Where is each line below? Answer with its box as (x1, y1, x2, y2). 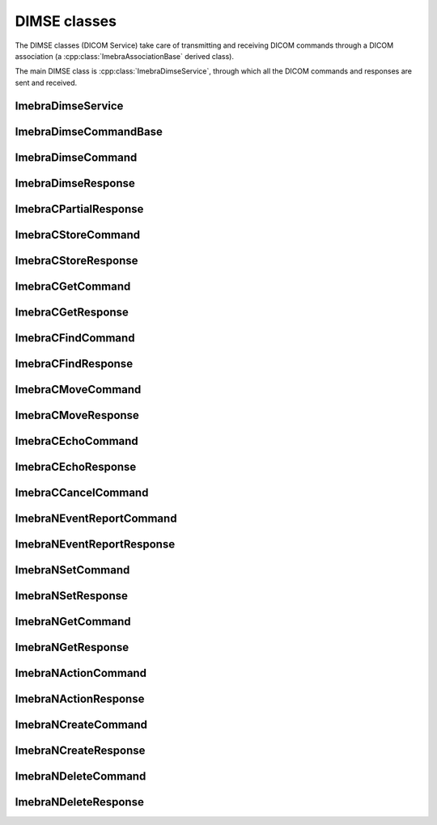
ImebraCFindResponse (15, 357, 134, 370)
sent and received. (15, 78, 78, 87)
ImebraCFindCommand (15, 331, 135, 345)
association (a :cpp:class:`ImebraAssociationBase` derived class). (15, 51, 235, 61)
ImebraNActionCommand (15, 666, 147, 679)
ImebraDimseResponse (15, 176, 135, 190)
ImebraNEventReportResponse (15, 537, 176, 551)
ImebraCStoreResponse (15, 253, 138, 267)
